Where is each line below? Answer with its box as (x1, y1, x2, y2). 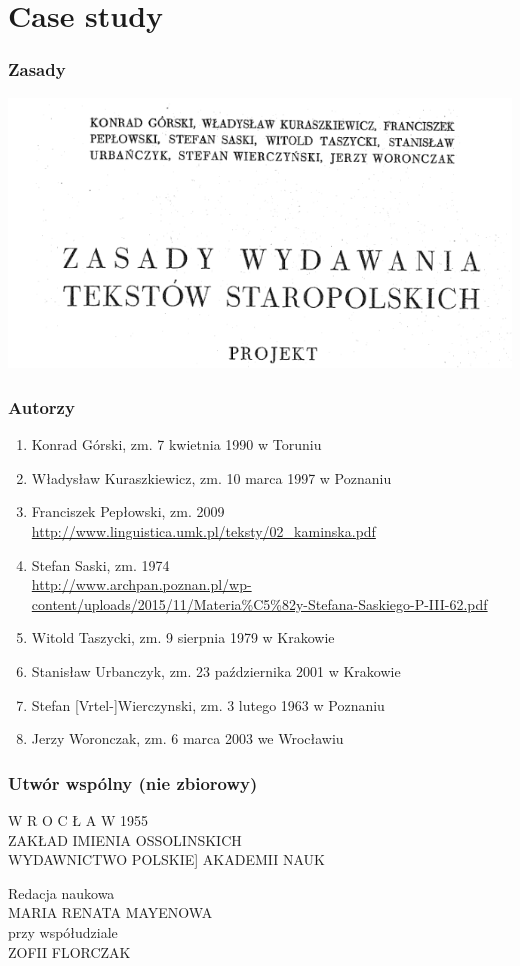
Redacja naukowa (8, 882, 115, 903)
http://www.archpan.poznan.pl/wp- (31, 574, 252, 595)
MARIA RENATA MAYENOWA (8, 902, 213, 923)
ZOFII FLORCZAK (8, 941, 131, 962)
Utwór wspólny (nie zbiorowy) (8, 770, 258, 795)
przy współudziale (8, 921, 118, 942)
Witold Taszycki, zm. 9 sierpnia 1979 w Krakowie (31, 627, 335, 648)
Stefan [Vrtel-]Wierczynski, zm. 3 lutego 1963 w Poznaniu (31, 694, 385, 715)
